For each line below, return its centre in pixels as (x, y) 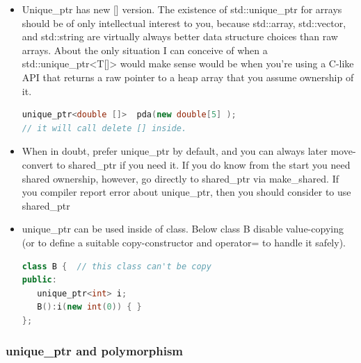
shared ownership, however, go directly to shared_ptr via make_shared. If (180, 178)
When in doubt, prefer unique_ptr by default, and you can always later (175, 151)
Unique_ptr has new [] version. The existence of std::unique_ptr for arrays (182, 9)
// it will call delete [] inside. (104, 128)
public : (39, 280)
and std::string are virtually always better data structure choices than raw (180, 36)
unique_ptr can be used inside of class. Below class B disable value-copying (183, 229)
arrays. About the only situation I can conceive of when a (145, 50)
